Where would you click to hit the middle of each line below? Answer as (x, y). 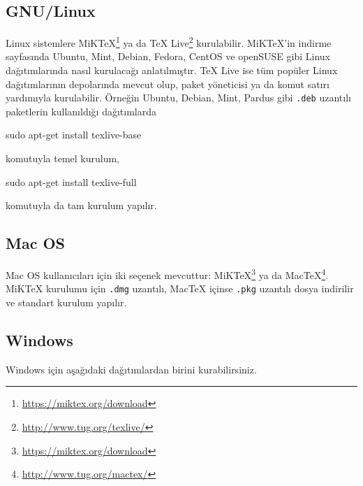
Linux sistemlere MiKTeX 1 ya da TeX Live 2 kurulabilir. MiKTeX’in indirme (169, 42)
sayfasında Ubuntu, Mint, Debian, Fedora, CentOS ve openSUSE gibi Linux (168, 56)
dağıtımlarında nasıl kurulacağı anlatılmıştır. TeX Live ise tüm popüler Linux (172, 70)
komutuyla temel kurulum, (63, 158)
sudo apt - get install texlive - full (71, 181)
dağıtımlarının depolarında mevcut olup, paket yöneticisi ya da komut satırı (168, 84)
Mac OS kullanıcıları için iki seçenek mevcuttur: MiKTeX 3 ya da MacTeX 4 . (167, 274)
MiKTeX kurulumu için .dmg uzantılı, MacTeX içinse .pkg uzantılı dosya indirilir (180, 288)
